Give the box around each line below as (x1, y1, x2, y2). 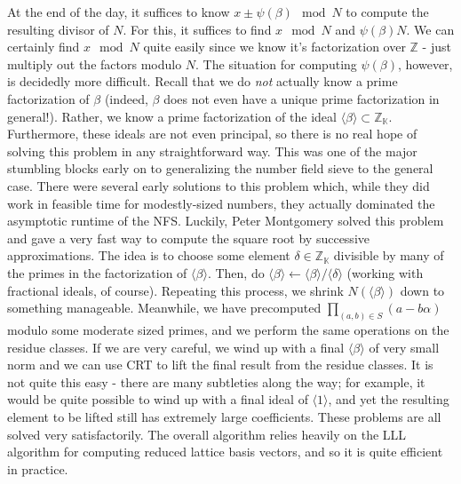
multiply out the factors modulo (7, 54, 182, 73)
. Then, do (207, 263, 265, 282)
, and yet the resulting (328, 390, 449, 409)
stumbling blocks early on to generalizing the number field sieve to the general (7, 159, 433, 178)
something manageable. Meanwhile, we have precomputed (7, 298, 322, 317)
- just (422, 37, 451, 56)
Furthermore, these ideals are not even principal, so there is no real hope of (7, 124, 417, 143)
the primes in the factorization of (7, 263, 187, 282)
